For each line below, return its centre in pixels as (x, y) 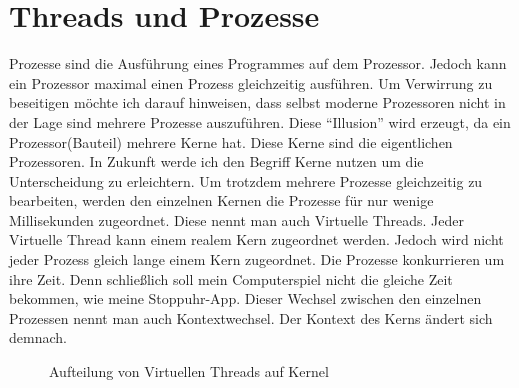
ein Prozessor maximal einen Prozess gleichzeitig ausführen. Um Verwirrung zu (251, 82)
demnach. (38, 337)
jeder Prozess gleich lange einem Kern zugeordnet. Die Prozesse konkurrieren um (257, 259)
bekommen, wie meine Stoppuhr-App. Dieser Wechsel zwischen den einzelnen (245, 298)
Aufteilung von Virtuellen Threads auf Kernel (189, 371)
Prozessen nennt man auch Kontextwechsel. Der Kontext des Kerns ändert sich (251, 317)
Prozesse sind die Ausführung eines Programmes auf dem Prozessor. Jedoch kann (258, 63)
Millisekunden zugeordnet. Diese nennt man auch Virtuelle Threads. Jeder (237, 219)
